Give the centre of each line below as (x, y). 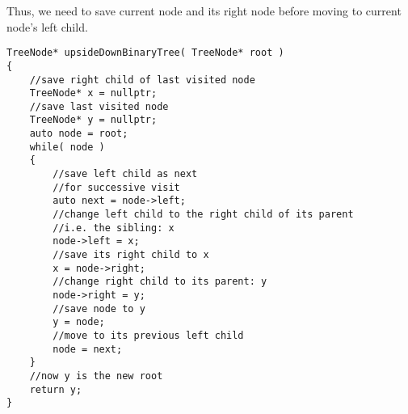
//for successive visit (116, 187)
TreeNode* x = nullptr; (93, 93)
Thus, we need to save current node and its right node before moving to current (204, 11)
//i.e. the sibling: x (114, 228)
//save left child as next (125, 174)
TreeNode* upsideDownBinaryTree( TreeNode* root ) (145, 53)
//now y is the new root (96, 376)
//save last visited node (99, 106)
